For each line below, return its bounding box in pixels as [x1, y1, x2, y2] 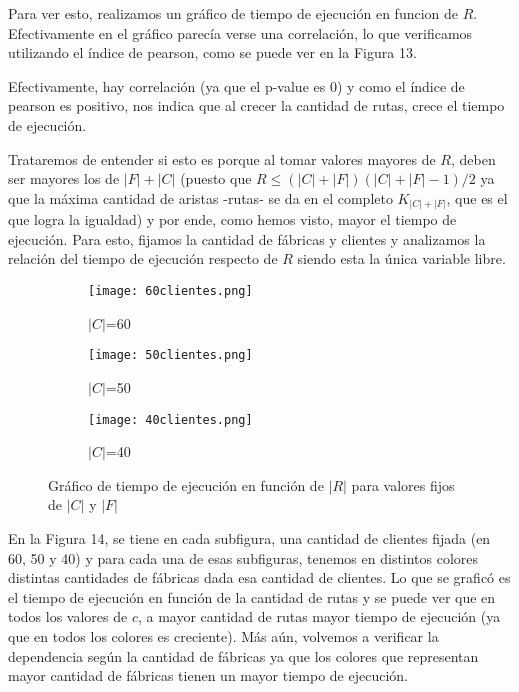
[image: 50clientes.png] [88, 348, 253, 363]
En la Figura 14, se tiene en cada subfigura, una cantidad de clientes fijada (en [8, 527, 491, 548]
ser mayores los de [8, 168, 120, 189]
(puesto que [180, 168, 252, 189]
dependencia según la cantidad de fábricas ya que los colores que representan [8, 645, 479, 666]
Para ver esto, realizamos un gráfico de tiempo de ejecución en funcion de [8, 3, 459, 23]
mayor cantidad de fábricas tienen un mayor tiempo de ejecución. [8, 665, 408, 686]
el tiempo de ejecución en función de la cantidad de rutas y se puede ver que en [8, 586, 496, 607]
